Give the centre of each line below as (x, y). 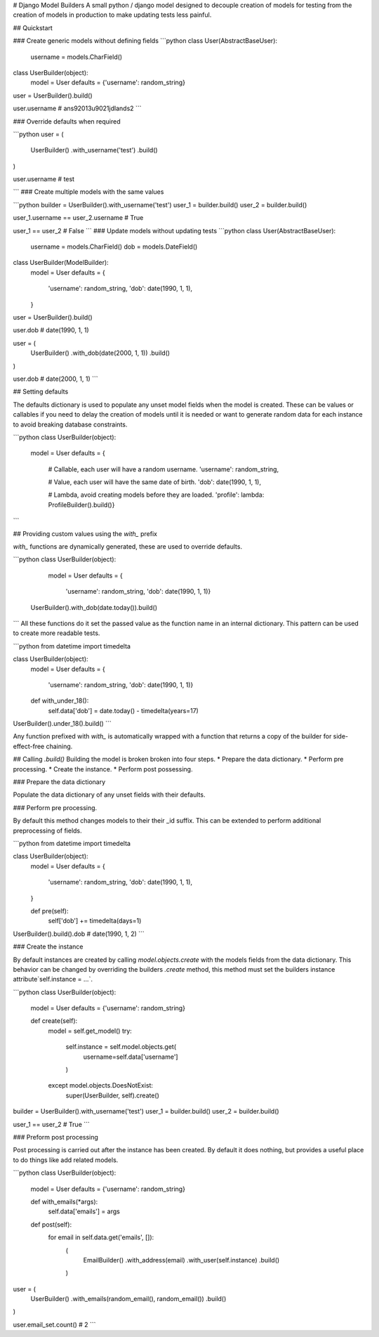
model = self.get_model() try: (90, 1031)
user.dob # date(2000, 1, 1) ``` (55, 379)
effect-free (29, 746)
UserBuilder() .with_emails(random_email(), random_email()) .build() (128, 1299)
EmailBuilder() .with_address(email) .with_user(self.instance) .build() (181, 1260)
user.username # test (44, 179)
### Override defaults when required (67, 121)
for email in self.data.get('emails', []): (101, 1237)
